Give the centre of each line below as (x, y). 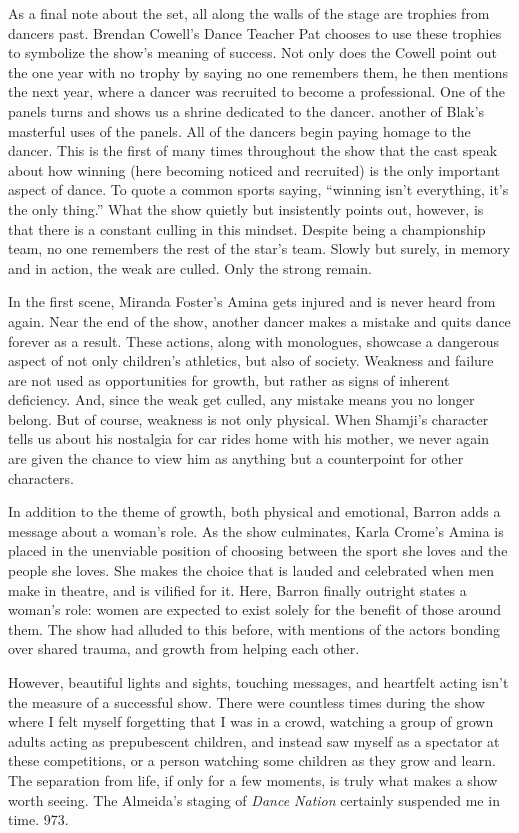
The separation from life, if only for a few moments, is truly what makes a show (253, 779)
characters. (41, 477)
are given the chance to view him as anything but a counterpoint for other (236, 458)
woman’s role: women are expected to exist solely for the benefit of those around (255, 609)
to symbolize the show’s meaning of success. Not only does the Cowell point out (252, 52)
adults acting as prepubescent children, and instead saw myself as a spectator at (254, 740)
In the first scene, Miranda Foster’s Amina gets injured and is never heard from (252, 301)
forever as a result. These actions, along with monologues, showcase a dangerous (254, 340)
